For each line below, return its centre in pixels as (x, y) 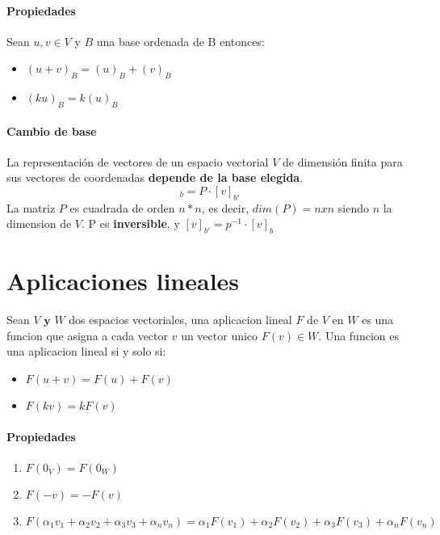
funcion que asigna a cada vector (88, 335)
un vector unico (220, 335)
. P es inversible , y (131, 223)
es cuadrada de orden (122, 207)
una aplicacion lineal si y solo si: (86, 351)
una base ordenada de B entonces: (180, 41)
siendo (353, 207)
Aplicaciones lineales (123, 281)
